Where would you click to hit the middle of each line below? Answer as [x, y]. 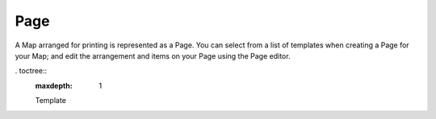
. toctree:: [31, 71]
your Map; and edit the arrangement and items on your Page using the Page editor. [153, 55]
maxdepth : [54, 85]
